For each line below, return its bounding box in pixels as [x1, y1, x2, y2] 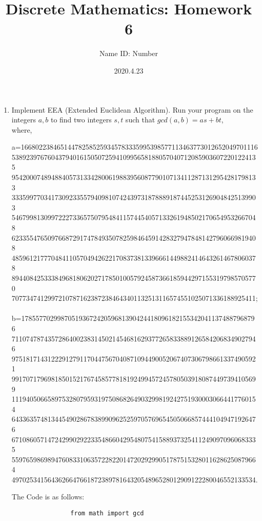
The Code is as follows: [11, 491, 85, 502]
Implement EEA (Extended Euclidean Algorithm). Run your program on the [11, 104, 253, 115]
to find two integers [50, 114, 112, 125]
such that [125, 114, 155, 125]
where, [11, 124, 32, 135]
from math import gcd [70, 510, 144, 517]
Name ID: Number [99, 48, 158, 59]
